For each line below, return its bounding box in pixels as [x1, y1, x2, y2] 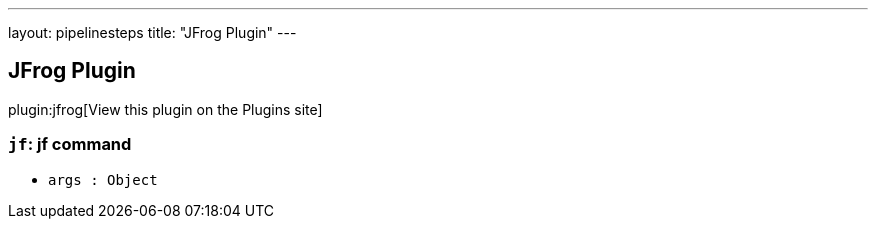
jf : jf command [8, 134, 132, 155]
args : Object [48, 171, 158, 188]
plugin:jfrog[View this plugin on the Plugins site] [8, 100, 323, 118]
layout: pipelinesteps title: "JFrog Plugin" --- [8, 24, 297, 41]
